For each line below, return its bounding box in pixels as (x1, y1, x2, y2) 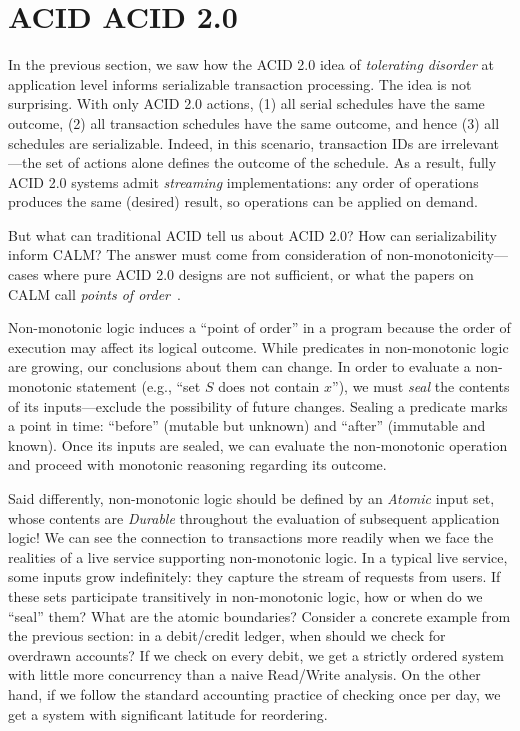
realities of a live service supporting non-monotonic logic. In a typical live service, (8, 546, 508, 567)
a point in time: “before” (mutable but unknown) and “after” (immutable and (8, 415, 486, 436)
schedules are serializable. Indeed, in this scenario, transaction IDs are (8, 132, 437, 153)
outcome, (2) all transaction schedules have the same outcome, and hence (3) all (8, 112, 500, 133)
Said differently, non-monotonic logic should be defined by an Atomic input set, (8, 488, 495, 508)
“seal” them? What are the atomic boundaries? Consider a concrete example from (8, 605, 511, 626)
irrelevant (441, 132, 499, 153)
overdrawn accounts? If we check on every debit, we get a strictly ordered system (8, 644, 504, 665)
